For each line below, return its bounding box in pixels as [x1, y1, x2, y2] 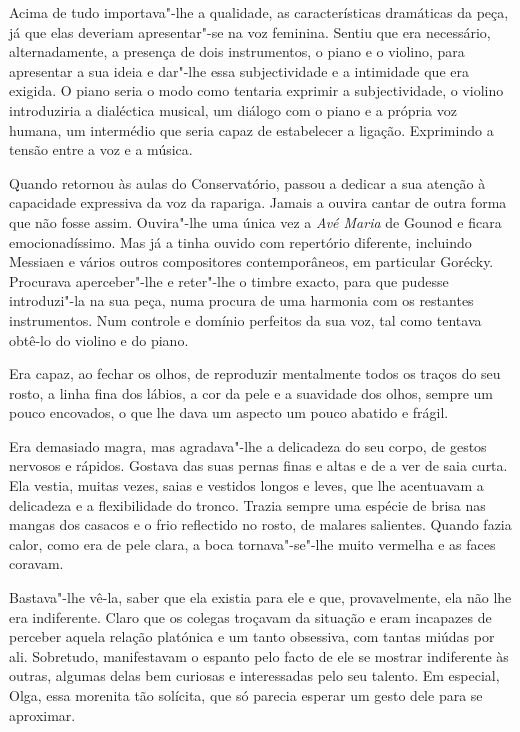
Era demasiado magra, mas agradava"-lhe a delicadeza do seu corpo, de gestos [9, 435, 487, 456]
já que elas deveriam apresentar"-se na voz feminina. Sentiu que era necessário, [9, 21, 491, 42]
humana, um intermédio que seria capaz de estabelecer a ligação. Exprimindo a [9, 119, 494, 140]
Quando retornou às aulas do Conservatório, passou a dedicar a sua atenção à [9, 172, 486, 193]
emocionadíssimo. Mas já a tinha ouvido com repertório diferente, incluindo [9, 231, 472, 252]
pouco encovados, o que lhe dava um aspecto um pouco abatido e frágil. [9, 402, 449, 423]
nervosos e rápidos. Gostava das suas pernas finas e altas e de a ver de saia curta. [9, 455, 508, 476]
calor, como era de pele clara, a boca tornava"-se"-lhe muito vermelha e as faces [9, 533, 496, 554]
